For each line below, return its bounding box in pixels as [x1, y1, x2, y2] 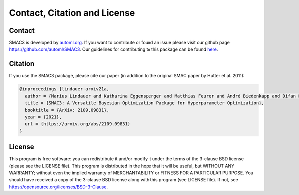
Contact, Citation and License [9, 7, 135, 18]
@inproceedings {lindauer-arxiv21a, [19, 86, 110, 92]
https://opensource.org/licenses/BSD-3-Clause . [9, 184, 108, 190]
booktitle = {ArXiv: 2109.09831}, [25, 107, 110, 113]
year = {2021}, [25, 114, 62, 120]
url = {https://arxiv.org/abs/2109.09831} [25, 121, 131, 127]
